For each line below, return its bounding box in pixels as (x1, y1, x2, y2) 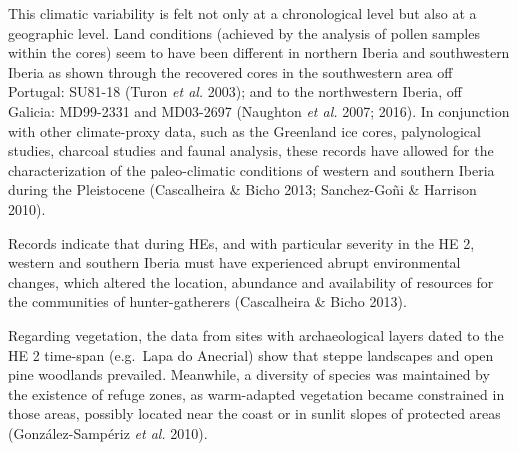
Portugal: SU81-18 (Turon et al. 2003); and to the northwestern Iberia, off (8, 81, 462, 102)
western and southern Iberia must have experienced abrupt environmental (8, 252, 461, 273)
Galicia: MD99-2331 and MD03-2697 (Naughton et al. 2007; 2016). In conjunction (8, 100, 510, 121)
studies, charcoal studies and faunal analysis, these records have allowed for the (8, 140, 494, 161)
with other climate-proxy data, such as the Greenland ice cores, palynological (8, 120, 481, 141)
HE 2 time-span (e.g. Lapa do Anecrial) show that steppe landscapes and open (8, 344, 494, 365)
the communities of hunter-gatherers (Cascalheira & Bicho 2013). (8, 291, 407, 312)
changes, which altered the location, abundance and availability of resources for (8, 271, 494, 292)
